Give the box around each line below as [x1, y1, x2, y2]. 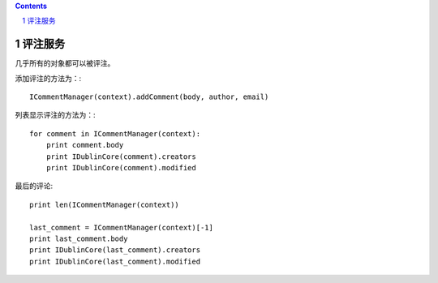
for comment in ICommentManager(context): [29, 129, 201, 138]
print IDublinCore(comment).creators [45, 152, 196, 161]
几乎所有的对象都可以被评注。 [15, 58, 115, 68]
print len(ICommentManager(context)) [29, 199, 180, 209]
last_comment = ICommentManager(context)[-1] [29, 223, 214, 232]
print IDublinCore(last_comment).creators [29, 246, 201, 255]
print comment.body [45, 140, 124, 150]
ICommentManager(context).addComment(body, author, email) [29, 92, 269, 101]
